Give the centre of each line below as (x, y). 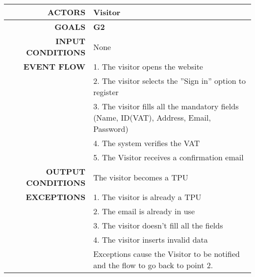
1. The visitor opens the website (148, 66)
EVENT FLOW (54, 66)
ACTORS (66, 12)
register (106, 92)
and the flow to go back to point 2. (153, 265)
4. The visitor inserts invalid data (151, 239)
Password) (111, 129)
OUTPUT (66, 171)
